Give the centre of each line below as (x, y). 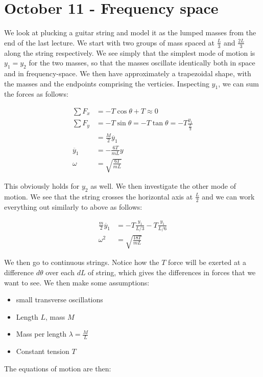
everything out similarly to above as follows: (73, 206)
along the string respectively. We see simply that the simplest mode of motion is (130, 52)
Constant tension (43, 351)
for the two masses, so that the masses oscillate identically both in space (142, 63)
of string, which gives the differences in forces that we (172, 272)
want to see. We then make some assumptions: (77, 282)
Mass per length (41, 334)
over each (60, 272)
